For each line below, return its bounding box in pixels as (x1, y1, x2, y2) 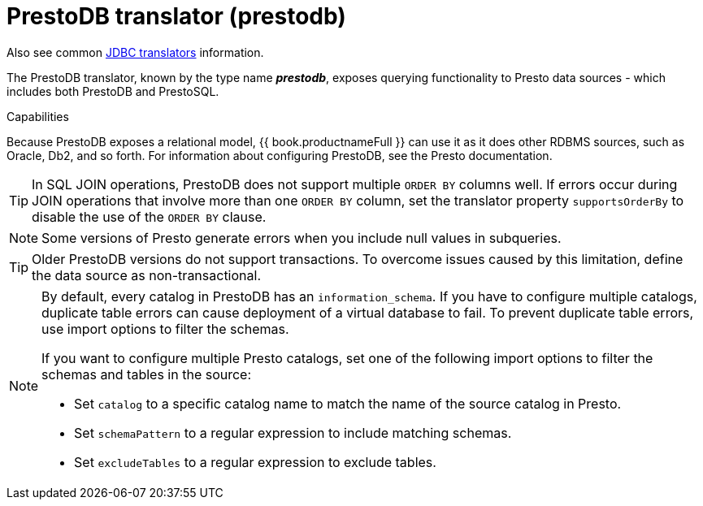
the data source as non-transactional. (32, 266, 262, 283)
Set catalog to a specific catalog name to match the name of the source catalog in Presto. (74, 395, 622, 412)
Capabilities (7, 109, 69, 123)
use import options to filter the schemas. (41, 320, 289, 337)
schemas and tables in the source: (41, 365, 252, 383)
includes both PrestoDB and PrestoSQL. (7, 84, 219, 98)
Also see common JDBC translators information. (7, 45, 264, 59)
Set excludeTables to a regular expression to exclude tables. (74, 453, 436, 470)
